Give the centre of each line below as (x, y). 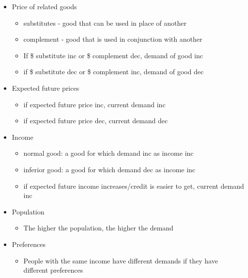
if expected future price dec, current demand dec (96, 121)
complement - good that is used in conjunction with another (113, 39)
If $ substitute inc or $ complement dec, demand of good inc (113, 55)
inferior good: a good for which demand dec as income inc (109, 169)
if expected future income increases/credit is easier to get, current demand (134, 186)
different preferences (53, 270)
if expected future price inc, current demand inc (94, 104)
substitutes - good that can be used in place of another (105, 23)
